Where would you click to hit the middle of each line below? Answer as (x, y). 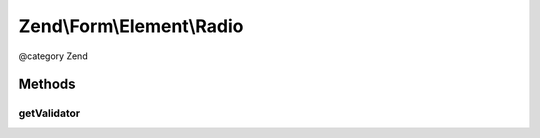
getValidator (49, 113)
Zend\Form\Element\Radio (131, 26)
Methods (47, 84)
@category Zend (53, 56)
